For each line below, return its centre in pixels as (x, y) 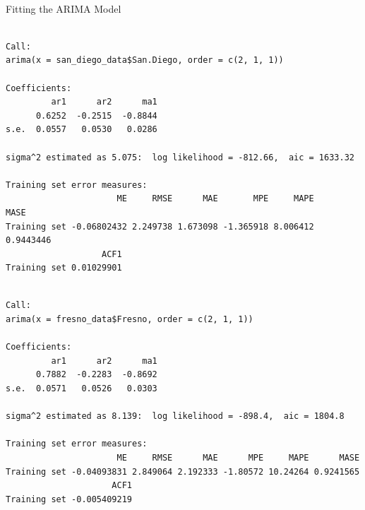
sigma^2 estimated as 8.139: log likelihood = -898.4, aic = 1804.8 (175, 416)
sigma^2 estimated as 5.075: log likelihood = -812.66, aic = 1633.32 (180, 157)
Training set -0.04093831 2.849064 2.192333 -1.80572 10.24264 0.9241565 (183, 472)
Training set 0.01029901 (64, 268)
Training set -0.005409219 (69, 499)
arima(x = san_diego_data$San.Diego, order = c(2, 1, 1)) (145, 60)
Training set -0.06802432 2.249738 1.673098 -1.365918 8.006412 (160, 226)
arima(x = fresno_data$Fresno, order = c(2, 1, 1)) (130, 320)
